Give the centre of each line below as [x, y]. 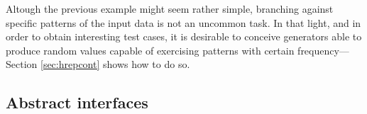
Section [22, 64]
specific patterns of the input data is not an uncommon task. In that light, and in [183, 22]
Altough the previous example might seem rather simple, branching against [170, 8]
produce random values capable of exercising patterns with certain [150, 50]
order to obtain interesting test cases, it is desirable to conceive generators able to [184, 36]
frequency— [323, 50]
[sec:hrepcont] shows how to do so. [115, 64]
